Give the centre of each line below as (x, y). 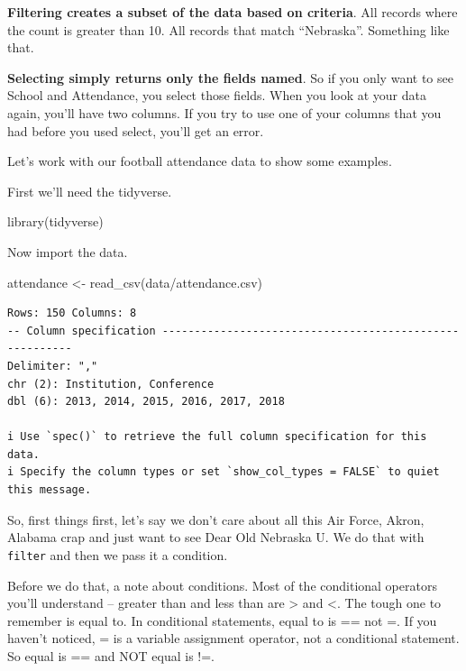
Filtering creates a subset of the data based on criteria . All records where (233, 12)
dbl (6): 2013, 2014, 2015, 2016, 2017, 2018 (146, 402)
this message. (50, 490)
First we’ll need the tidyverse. (90, 191)
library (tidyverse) (55, 221)
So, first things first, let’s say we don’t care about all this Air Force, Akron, (216, 519)
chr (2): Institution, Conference (111, 384)
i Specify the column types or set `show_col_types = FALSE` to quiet (224, 472)
